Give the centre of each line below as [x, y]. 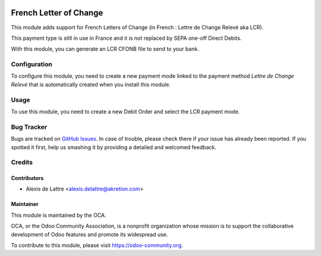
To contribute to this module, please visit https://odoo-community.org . [97, 245]
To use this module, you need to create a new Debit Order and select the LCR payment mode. [125, 111]
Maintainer [25, 204]
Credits [22, 162]
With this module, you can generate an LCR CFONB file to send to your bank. [105, 49]
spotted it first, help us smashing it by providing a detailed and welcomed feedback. [114, 147]
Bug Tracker [29, 127]
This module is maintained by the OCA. [59, 215]
